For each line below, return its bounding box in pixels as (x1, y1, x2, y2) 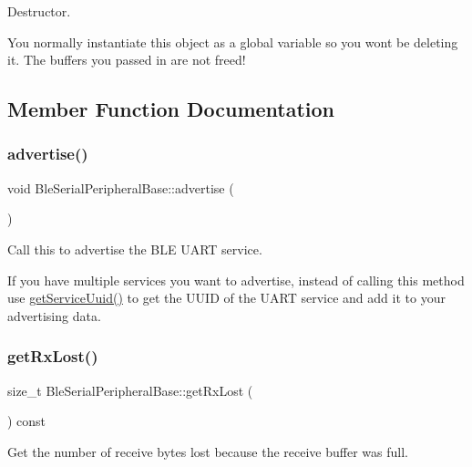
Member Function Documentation (7, 95, 335, 123)
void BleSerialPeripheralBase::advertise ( (7, 178, 234, 197)
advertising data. (7, 306, 101, 325)
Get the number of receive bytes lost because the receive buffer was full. (7, 441, 408, 461)
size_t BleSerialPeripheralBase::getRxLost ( (7, 380, 253, 400)
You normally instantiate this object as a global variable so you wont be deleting (7, 32, 458, 51)
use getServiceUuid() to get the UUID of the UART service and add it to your (7, 288, 446, 307)
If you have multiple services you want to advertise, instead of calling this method (7, 270, 465, 289)
